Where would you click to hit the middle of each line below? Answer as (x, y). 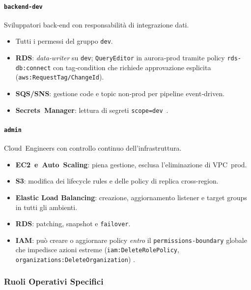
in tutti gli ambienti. (46, 207)
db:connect (33, 68)
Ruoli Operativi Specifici (54, 281)
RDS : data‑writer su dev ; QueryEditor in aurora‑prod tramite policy (120, 58)
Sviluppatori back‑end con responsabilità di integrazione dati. (97, 24)
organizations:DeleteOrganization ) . (75, 259)
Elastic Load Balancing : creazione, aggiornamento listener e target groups (131, 197)
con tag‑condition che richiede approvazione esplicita (132, 67)
